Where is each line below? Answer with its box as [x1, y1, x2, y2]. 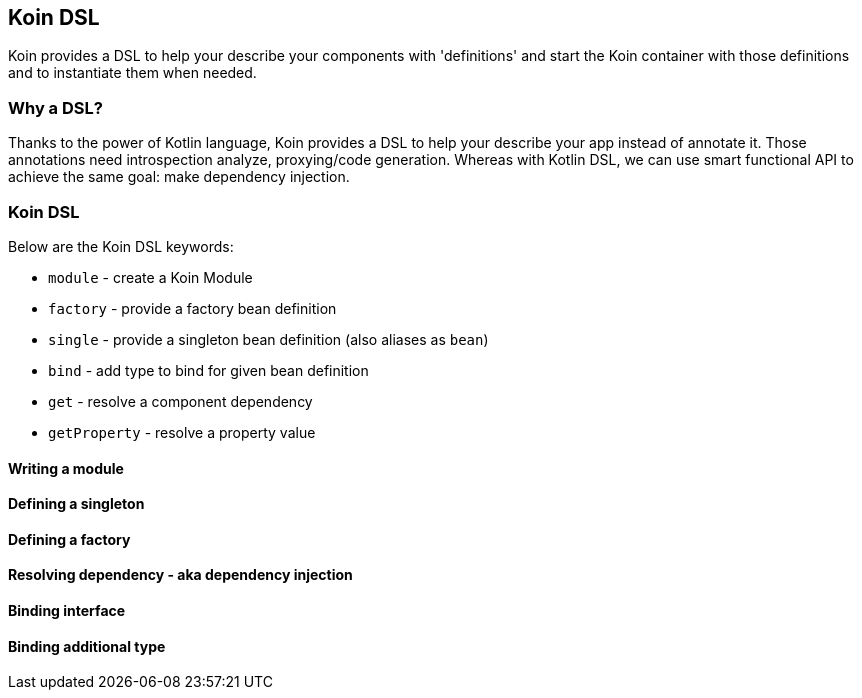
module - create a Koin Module [48, 268, 253, 286]
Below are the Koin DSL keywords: [8, 237, 234, 255]
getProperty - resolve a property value [48, 423, 316, 441]
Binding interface [8, 601, 126, 619]
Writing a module [8, 459, 124, 477]
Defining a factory [8, 530, 131, 548]
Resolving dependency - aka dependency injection [8, 566, 353, 584]
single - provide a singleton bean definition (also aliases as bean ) [48, 330, 489, 348]
